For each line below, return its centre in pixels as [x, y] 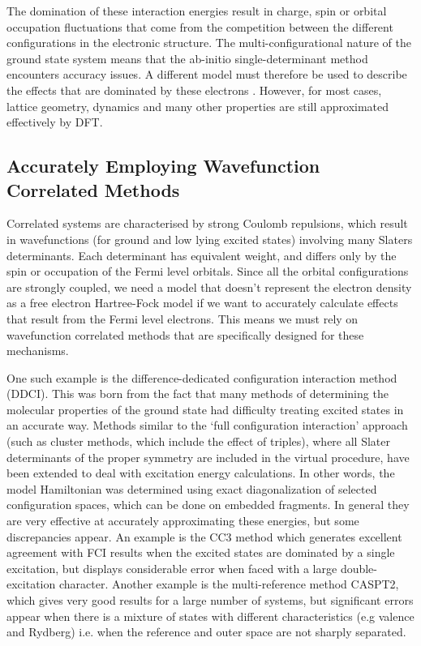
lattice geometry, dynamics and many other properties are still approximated [198, 106]
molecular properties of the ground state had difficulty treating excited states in [205, 409]
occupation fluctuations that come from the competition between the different [200, 26]
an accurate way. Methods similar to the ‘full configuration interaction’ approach [207, 425]
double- [359, 568]
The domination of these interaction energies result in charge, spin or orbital [197, 11]
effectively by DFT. [55, 122]
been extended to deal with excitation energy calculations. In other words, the [201, 473]
